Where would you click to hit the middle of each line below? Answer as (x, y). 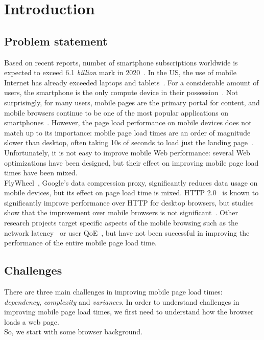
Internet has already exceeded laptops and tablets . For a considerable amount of (131, 82)
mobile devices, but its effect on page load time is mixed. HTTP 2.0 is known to (131, 192)
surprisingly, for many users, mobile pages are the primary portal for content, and (132, 102)
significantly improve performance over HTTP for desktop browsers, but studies (129, 202)
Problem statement (56, 41)
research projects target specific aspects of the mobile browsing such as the (121, 223)
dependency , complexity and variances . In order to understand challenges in (122, 301)
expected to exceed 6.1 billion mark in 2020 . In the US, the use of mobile (120, 72)
